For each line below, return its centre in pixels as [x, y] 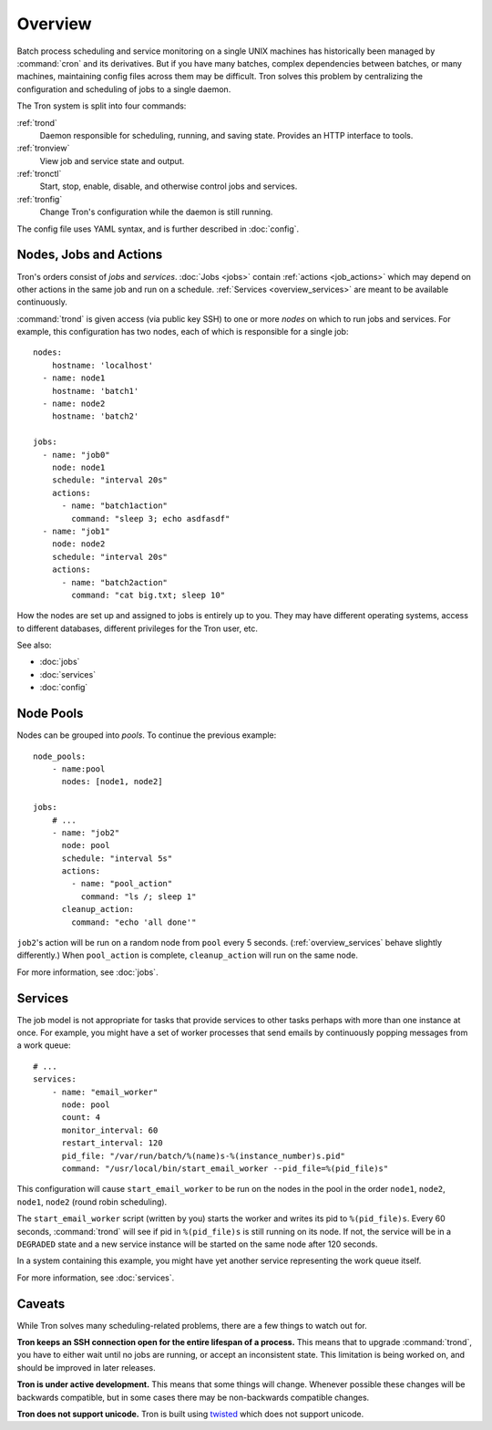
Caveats [41, 1304]
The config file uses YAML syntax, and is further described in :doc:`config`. [158, 229]
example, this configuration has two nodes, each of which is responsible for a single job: [183, 332]
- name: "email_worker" [105, 1092]
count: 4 [81, 1118]
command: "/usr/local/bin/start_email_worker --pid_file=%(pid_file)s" [225, 1169]
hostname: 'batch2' [95, 416]
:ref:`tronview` [43, 148]
